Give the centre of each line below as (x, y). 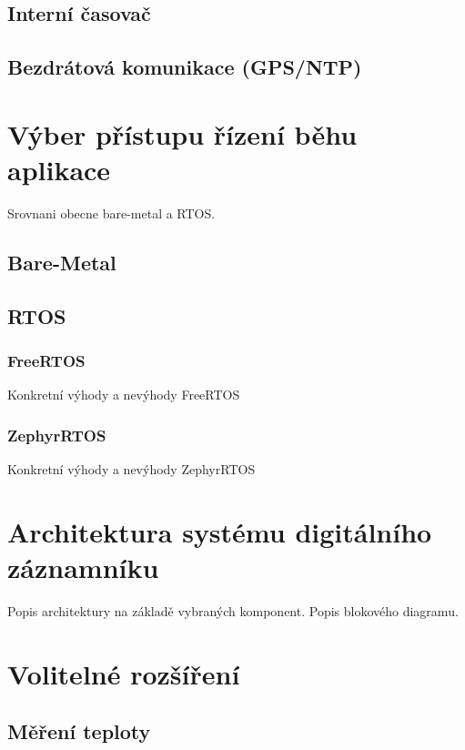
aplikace (59, 169)
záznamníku (83, 568)
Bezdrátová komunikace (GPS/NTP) (185, 67)
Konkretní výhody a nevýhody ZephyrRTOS (131, 469)
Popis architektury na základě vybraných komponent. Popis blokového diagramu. (233, 610)
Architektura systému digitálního (220, 531)
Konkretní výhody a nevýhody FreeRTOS (124, 395)
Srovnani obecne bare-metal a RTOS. (111, 213)
